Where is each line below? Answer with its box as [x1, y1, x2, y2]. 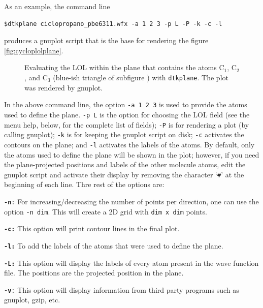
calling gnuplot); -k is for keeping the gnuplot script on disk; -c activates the [4, 129, 244, 140]
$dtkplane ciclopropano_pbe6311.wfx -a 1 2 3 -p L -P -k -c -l [4, 20, 222, 27]
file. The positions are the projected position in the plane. [4, 267, 184, 278]
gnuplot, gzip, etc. [4, 294, 60, 305]
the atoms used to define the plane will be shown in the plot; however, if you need [4, 149, 259, 160]
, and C [24, 72, 48, 82]
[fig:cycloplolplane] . [4, 45, 63, 55]
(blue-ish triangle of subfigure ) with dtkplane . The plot [53, 72, 228, 82]
